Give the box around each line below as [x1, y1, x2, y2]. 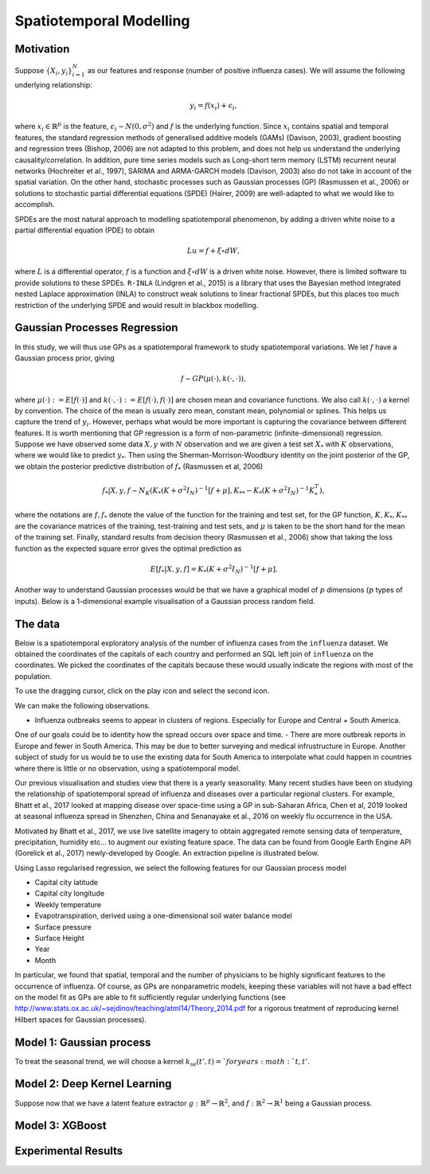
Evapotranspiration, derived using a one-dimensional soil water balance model [34, 911, 292, 921]
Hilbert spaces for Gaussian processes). [14, 1015, 147, 1024]
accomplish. [14, 200, 55, 209]
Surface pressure [34, 922, 92, 931]
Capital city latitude [34, 878, 99, 887]
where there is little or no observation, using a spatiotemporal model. [14, 763, 240, 773]
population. [14, 671, 52, 681]
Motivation [14, 42, 70, 56]
